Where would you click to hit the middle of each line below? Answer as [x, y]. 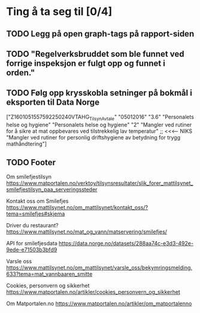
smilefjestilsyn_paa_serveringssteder [52, 190]
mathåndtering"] [26, 144]
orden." [21, 73]
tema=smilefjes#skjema [36, 214]
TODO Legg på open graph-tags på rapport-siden [100, 34]
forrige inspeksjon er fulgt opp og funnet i [86, 63]
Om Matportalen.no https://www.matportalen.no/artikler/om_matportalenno [99, 303]
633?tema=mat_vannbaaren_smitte [49, 274]
